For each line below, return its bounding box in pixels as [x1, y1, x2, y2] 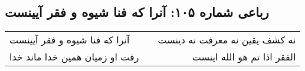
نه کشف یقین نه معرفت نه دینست [158, 33, 296, 47]
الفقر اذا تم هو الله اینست [192, 50, 296, 64]
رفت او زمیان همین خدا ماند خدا [9, 50, 139, 64]
